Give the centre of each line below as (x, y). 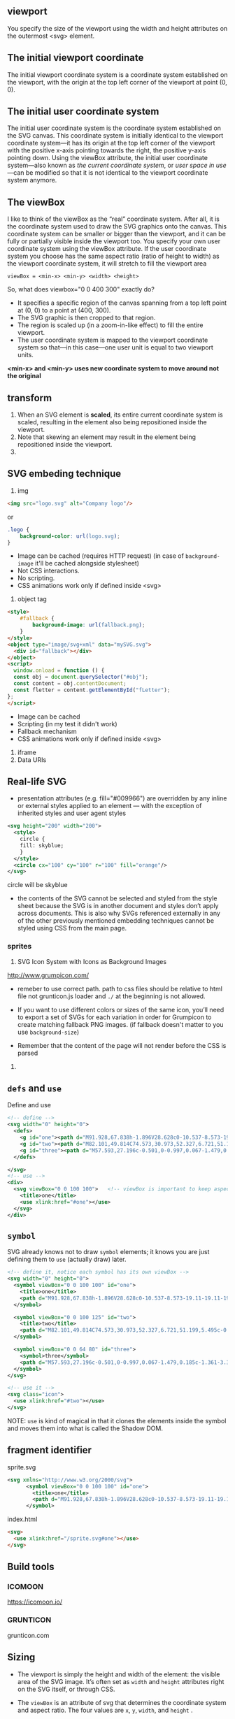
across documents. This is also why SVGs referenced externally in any (119, 913)
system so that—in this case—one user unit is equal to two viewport (115, 347)
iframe (27, 752)
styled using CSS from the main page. (72, 928)
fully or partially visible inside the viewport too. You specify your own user (114, 241)
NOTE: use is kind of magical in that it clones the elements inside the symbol (117, 1420)
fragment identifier (50, 1450)
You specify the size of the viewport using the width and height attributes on (117, 28)
